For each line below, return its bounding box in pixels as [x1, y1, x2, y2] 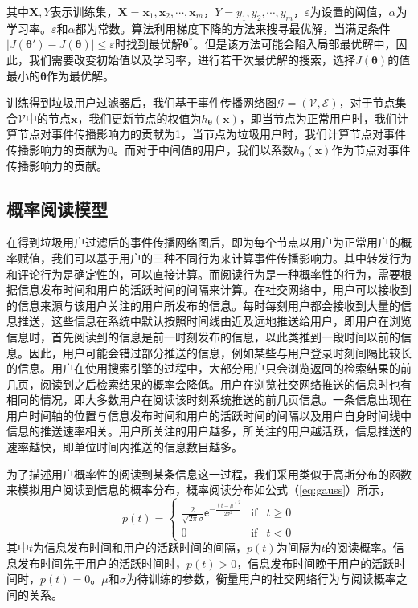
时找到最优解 [114, 35, 182, 52]
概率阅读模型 [6, 196, 108, 221]
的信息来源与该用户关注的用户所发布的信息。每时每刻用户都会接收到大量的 [6, 296, 400, 313]
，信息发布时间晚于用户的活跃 [236, 554, 395, 571]
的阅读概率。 [325, 539, 393, 556]
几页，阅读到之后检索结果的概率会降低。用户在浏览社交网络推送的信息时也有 [6, 375, 412, 392]
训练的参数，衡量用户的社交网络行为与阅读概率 [148, 570, 396, 587]
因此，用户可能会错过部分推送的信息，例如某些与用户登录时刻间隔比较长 [28, 344, 412, 361]
